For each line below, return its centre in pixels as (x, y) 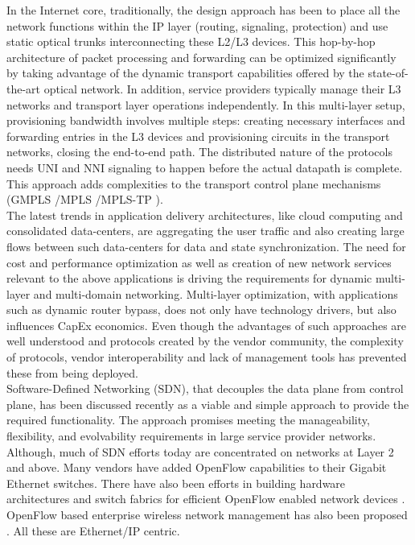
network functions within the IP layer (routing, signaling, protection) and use (197, 25)
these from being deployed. (72, 372)
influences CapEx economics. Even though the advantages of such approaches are (207, 325)
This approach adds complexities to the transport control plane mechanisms (194, 183)
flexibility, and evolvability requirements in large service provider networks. (191, 436)
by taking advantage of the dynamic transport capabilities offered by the (185, 73)
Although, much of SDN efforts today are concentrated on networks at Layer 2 (200, 451)
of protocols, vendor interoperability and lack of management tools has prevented (207, 357)
